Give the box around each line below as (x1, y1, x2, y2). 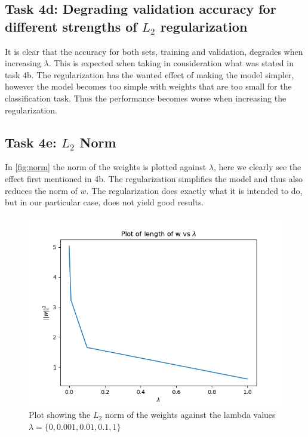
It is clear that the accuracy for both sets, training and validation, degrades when (5, 45, 303, 57)
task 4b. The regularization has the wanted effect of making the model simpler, (5, 68, 294, 81)
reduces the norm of (5, 184, 78, 196)
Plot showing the (29, 408, 91, 421)
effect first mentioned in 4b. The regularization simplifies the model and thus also (5, 172, 303, 184)
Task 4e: (5, 133, 57, 151)
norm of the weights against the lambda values (104, 408, 276, 421)
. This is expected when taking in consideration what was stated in (48, 57, 294, 69)
